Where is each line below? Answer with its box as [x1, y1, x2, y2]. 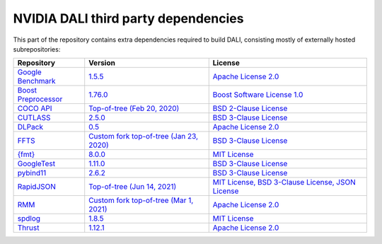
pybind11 [17, 168, 47, 178]
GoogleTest [17, 159, 56, 169]
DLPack [17, 122, 44, 132]
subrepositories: [13, 45, 61, 53]
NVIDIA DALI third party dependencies [13, 11, 244, 26]
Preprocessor [17, 94, 63, 104]
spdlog [17, 214, 41, 223]
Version [88, 58, 116, 68]
